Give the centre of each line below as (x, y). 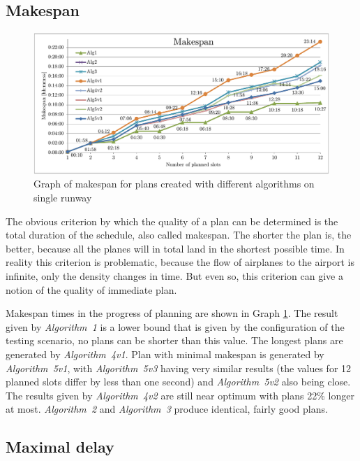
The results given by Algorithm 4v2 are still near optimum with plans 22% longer (180, 395)
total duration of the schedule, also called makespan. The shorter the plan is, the (179, 235)
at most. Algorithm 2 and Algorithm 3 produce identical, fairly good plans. (167, 409)
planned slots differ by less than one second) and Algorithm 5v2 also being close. (178, 382)
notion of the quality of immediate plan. (91, 289)
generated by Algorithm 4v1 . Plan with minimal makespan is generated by (165, 354)
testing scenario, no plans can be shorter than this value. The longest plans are (174, 340)
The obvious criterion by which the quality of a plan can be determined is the (172, 221)
